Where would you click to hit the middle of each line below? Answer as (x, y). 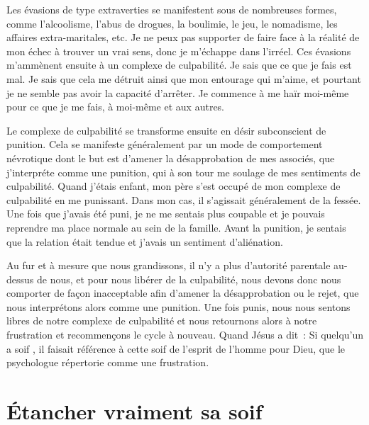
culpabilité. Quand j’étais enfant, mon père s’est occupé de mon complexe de (174, 186)
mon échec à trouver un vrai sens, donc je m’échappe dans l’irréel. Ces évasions (179, 51)
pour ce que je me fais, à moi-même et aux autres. (116, 107)
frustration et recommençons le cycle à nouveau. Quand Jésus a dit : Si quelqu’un (185, 335)
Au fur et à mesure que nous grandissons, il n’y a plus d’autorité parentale (169, 265)
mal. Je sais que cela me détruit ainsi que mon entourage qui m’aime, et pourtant (184, 78)
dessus (20, 279)
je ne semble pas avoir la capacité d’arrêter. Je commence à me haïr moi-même (178, 92)
